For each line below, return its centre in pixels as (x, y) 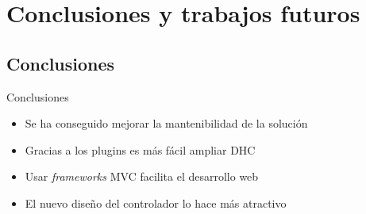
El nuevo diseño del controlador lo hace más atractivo (156, 203)
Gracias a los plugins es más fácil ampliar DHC (140, 149)
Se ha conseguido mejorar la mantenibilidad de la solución (166, 123)
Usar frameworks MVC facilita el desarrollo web (142, 176)
